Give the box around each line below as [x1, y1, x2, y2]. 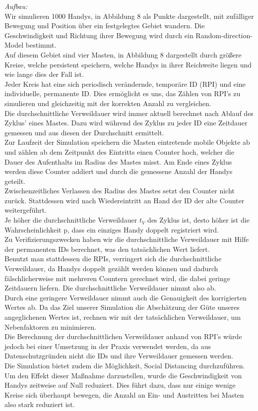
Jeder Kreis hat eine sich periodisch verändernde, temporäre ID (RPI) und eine [4, 78, 246, 89]
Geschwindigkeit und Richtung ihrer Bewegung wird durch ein [4, 30, 193, 40]
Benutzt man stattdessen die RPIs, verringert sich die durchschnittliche [4, 253, 222, 264]
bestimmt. [25, 40, 57, 50]
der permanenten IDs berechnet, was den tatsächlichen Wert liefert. [4, 243, 210, 254]
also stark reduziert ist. [4, 399, 75, 410]
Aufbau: [4, 1, 28, 11]
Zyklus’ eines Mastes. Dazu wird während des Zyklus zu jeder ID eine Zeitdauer [4, 117, 248, 128]
